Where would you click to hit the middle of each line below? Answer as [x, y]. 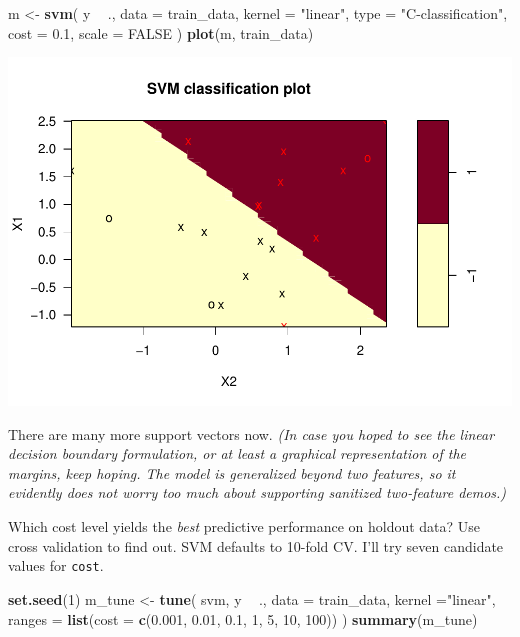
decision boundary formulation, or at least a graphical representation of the [237, 453]
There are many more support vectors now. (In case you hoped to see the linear [251, 433]
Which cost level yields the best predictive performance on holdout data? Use [244, 526]
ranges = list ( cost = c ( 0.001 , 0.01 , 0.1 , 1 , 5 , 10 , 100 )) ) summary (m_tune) [243, 618]
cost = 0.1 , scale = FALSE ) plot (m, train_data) [161, 32]
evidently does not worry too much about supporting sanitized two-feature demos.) [257, 492]
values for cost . [56, 565]
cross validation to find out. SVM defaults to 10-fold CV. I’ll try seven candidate [256, 545]
